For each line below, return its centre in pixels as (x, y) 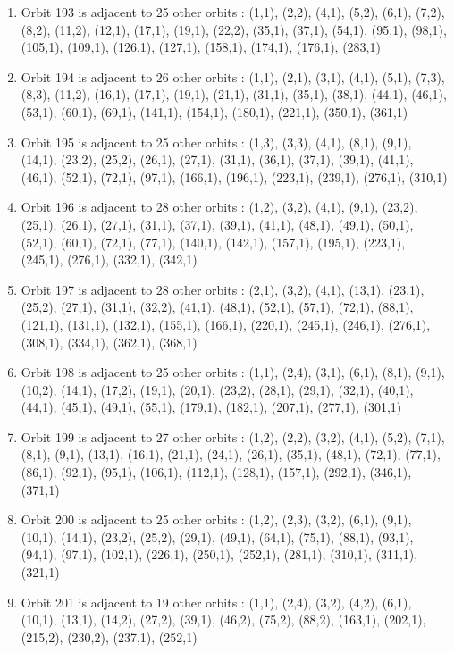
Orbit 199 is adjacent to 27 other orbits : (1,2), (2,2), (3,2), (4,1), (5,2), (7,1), (233, 436)
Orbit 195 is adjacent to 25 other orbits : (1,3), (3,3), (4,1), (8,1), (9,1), (216, 142)
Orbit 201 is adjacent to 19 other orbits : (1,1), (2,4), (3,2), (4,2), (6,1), (216, 602)
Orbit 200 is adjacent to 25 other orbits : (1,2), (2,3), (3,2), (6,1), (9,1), (216, 519)
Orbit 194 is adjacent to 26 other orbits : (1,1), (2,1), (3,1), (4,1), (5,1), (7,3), (233, 76)
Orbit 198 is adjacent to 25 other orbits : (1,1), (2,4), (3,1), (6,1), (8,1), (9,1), (233, 372)
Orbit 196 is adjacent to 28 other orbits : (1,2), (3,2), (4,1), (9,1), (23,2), (219, 207)
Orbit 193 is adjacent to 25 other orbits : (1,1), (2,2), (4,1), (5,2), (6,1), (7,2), (233, 12)
